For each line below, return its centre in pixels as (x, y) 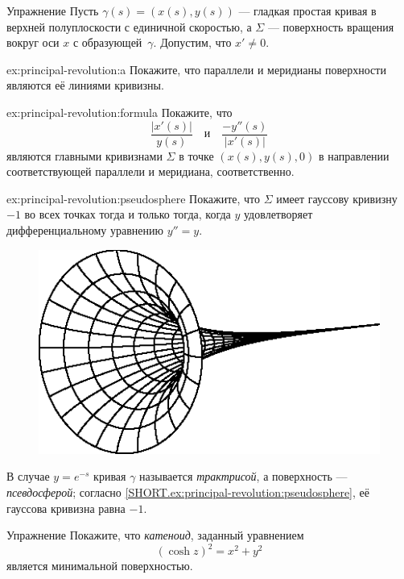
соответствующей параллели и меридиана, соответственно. (150, 171)
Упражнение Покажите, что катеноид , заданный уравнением (155, 535)
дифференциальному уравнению (85, 230)
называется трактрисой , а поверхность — (243, 476)
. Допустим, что (192, 42)
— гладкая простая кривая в (307, 10)
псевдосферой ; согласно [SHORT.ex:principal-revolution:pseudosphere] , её (188, 492)
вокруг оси (33, 42)
